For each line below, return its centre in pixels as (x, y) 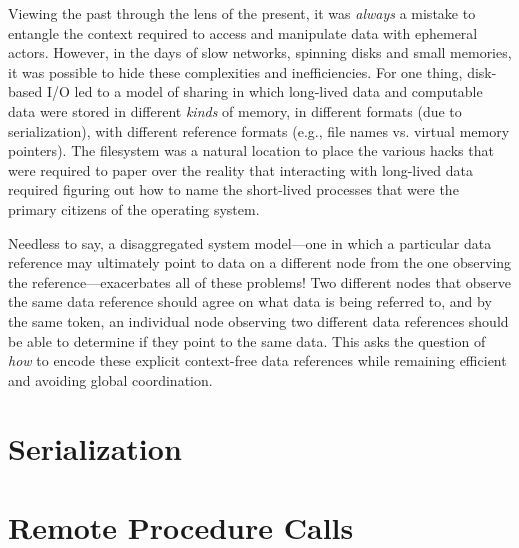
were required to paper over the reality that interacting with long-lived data (241, 169)
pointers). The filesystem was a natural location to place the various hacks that (251, 150)
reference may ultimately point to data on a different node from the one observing (260, 262)
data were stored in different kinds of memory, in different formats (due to (235, 110)
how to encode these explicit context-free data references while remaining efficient (257, 360)
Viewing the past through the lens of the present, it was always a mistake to (242, 13)
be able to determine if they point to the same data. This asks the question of (247, 340)
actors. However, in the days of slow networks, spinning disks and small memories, (260, 52)
